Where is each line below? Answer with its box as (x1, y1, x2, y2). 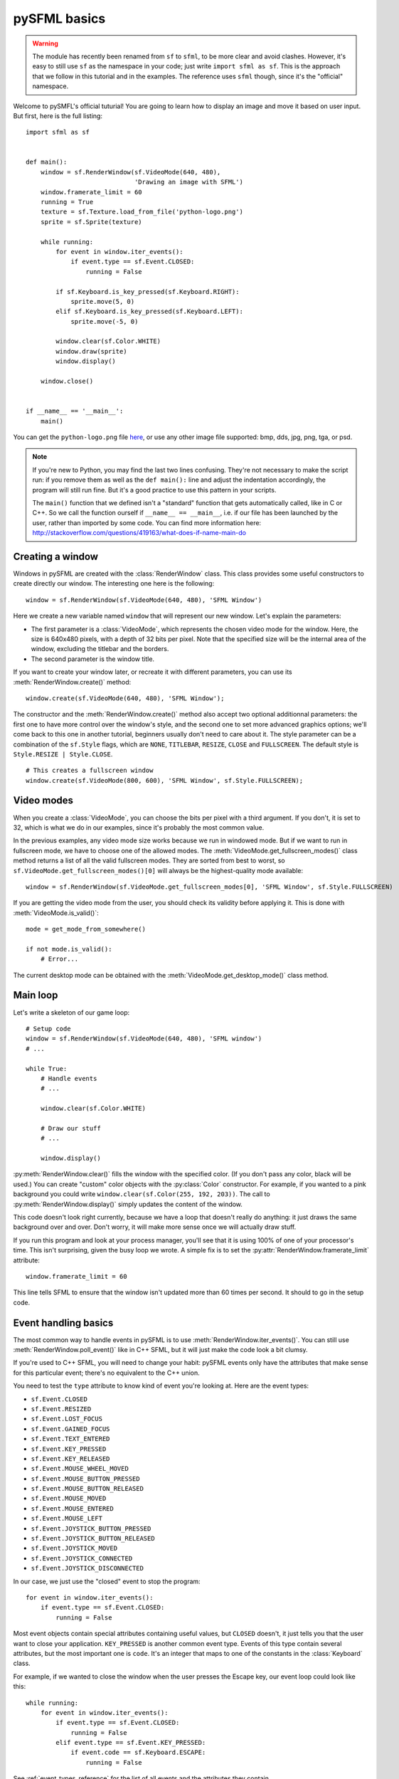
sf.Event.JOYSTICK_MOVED (31, 1544, 117, 1553)
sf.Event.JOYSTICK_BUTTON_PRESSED (31, 1524, 151, 1533)
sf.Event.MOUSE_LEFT (31, 1514, 103, 1523)
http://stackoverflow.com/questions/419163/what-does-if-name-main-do (32, 529, 247, 537)
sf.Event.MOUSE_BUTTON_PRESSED (31, 1474, 140, 1483)
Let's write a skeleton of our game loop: (13, 1008, 130, 1017)
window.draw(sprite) (55, 347, 127, 355)
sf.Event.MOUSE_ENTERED (31, 1504, 114, 1512)
